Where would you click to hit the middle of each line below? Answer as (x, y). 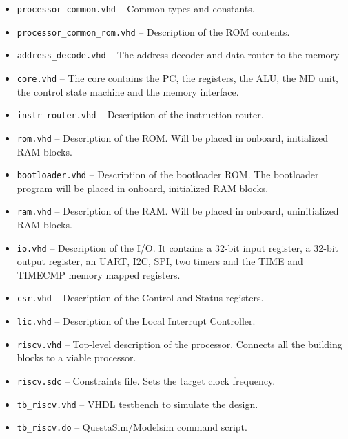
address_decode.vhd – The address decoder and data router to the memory (178, 55)
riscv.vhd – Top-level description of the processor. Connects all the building (180, 344)
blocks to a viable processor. (76, 357)
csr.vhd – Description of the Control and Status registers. (140, 298)
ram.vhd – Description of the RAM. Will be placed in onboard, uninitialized (178, 211)
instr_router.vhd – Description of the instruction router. (140, 115)
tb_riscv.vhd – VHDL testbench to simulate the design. (137, 404)
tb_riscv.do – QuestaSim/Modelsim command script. (132, 427)
